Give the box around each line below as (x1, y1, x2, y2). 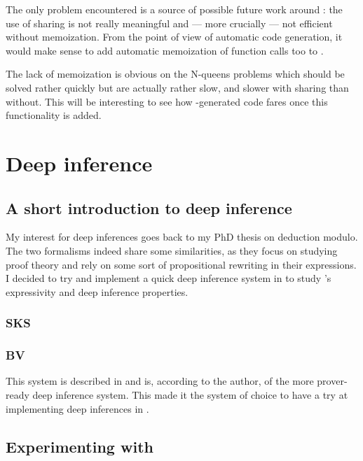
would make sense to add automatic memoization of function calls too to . (6, 43, 324, 57)
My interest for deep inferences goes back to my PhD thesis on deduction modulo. (6, 229, 358, 244)
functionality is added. (6, 108, 102, 122)
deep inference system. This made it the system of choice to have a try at (32, 387, 348, 402)
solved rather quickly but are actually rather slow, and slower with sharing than (6, 80, 349, 94)
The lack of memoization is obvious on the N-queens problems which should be (6, 66, 345, 81)
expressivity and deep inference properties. (6, 284, 189, 299)
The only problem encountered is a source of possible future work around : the (6, 2, 343, 16)
